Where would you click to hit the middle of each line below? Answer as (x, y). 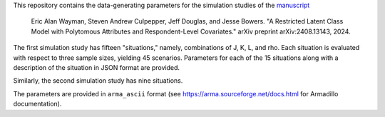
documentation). (37, 104)
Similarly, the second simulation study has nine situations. (98, 81)
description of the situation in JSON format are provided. (97, 67)
